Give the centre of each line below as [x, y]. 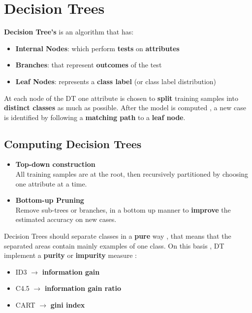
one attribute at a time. [51, 183]
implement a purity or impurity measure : [70, 255]
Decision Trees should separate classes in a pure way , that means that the [118, 236]
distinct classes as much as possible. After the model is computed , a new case [125, 108]
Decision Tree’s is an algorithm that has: [69, 32]
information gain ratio [83, 288]
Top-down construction [55, 164]
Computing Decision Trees [73, 143]
